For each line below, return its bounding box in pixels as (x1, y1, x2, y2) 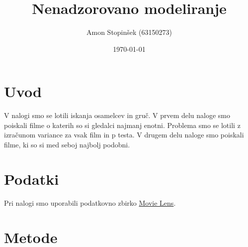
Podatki (4, 168, 59, 189)
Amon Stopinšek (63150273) (86, 27, 172, 37)
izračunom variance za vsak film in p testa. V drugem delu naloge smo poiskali (4, 129, 244, 140)
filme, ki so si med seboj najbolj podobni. (4, 139, 130, 150)
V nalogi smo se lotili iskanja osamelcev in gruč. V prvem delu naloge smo (4, 110, 231, 121)
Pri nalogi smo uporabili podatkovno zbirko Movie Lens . (4, 197, 176, 208)
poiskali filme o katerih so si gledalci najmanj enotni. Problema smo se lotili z (4, 120, 241, 130)
